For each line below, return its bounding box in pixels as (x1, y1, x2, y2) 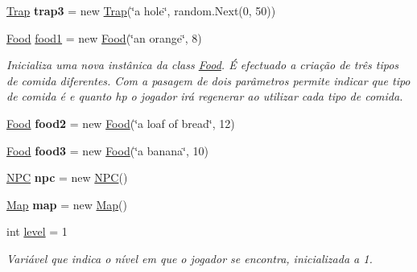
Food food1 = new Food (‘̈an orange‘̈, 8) (6, 29, 202, 46)
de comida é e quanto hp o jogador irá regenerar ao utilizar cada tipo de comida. (6, 88, 403, 105)
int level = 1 (6, 223, 68, 240)
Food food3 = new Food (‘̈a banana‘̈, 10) (6, 142, 208, 159)
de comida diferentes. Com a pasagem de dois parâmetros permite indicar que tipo (6, 72, 411, 89)
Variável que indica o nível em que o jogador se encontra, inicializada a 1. (6, 249, 373, 266)
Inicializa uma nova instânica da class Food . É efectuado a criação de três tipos (6, 56, 399, 73)
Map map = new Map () (6, 196, 128, 212)
